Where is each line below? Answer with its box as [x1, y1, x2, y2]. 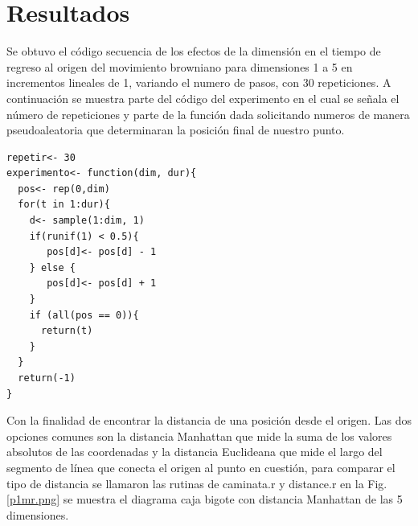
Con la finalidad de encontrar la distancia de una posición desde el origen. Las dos [6, 412, 412, 429]
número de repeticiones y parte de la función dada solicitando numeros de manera [6, 105, 410, 122]
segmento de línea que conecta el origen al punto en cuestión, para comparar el [6, 458, 395, 475]
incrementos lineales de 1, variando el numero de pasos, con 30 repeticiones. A [6, 74, 391, 91]
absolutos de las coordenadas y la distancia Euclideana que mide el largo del [6, 443, 383, 460]
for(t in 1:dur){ [18, 199, 110, 211]
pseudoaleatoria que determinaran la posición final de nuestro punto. [6, 121, 345, 138]
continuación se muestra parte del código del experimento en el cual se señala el [6, 89, 400, 106]
